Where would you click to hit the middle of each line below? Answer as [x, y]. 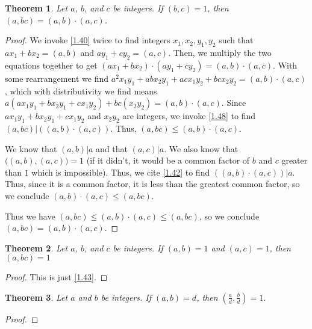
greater [295, 160]
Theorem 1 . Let [36, 8]
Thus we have [30, 216]
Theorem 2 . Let [36, 248]
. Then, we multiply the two [220, 52]
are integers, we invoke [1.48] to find [189, 116]
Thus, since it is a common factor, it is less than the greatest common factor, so [152, 184]
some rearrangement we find [57, 78]
